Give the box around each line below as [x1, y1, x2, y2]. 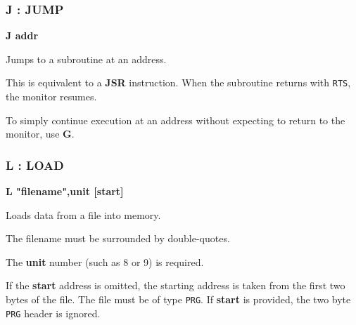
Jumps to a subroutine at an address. [6, 51, 167, 66]
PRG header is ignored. [6, 305, 101, 320]
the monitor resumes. [6, 89, 97, 104]
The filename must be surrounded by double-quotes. [6, 231, 230, 246]
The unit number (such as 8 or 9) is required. [6, 254, 204, 269]
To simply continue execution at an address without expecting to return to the [6, 112, 345, 127]
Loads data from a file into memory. [6, 207, 161, 222]
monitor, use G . [6, 126, 75, 141]
